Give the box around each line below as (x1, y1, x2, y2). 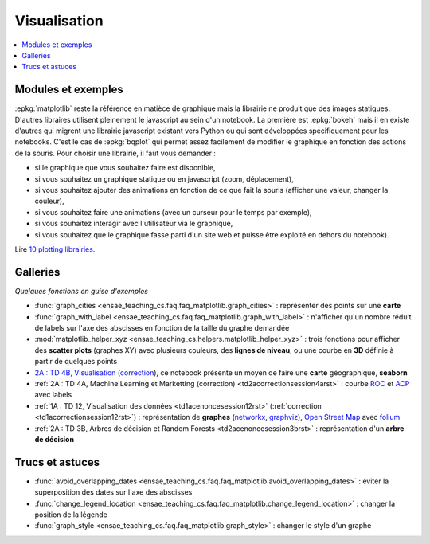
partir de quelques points (34, 357, 118, 366)
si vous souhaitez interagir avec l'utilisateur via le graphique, (34, 219, 233, 229)
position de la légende (34, 510, 107, 519)
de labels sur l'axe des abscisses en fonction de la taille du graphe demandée (34, 323, 290, 332)
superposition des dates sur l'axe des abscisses (34, 487, 193, 497)
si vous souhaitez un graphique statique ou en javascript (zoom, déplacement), (34, 174, 294, 183)
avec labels (34, 390, 72, 400)
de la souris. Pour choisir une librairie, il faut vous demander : (14, 148, 217, 158)
